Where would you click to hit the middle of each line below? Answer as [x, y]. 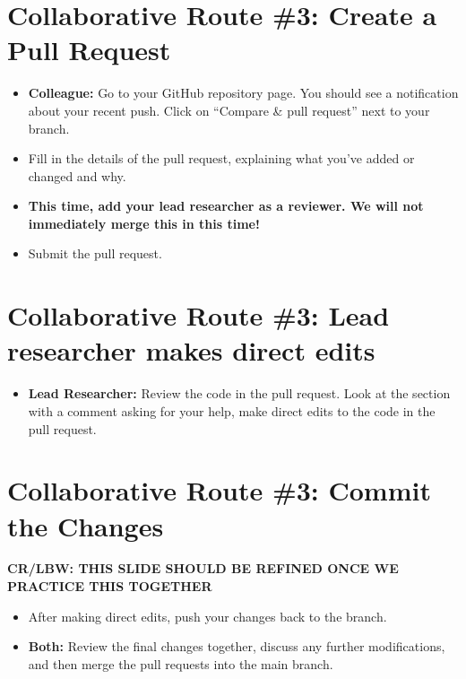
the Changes [86, 525]
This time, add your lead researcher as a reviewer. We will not [226, 206]
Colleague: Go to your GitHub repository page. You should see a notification [243, 93]
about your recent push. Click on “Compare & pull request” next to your [229, 110]
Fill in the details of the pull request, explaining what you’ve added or [221, 158]
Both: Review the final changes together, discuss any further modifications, [237, 646]
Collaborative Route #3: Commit [219, 490]
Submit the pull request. [95, 253]
